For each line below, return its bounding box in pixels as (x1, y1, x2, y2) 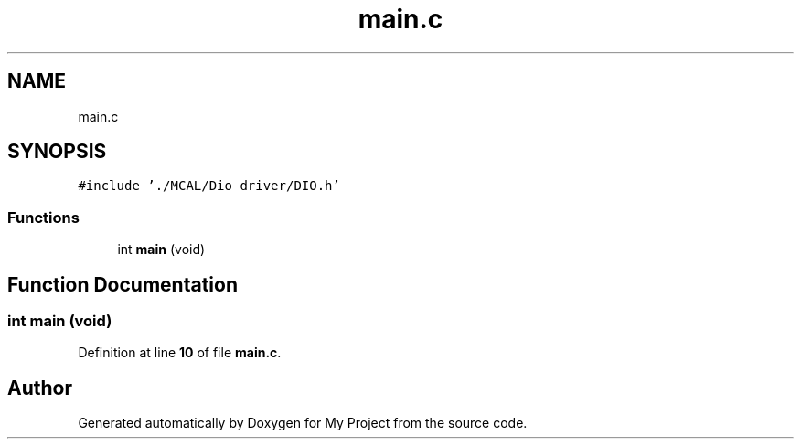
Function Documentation (7, 272, 238, 296)
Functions (7, 207, 80, 227)
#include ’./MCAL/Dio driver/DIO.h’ (78, 178, 340, 194)
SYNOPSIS (7, 140, 107, 164)
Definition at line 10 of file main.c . (78, 345, 282, 361)
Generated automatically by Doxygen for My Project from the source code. (78, 415, 528, 431)
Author (7, 376, 72, 399)
